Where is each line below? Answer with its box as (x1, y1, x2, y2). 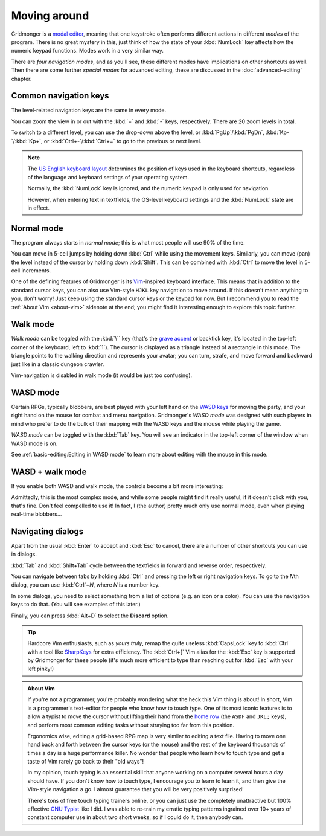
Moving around (11, 9, 89, 22)
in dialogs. (11, 550, 37, 558)
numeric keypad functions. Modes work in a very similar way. (11, 47, 164, 54)
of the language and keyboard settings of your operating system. (27, 173, 190, 181)
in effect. (27, 204, 50, 211)
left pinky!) (27, 665, 54, 672)
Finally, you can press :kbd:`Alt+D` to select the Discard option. (11, 612, 169, 619)
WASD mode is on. (11, 440, 58, 447)
